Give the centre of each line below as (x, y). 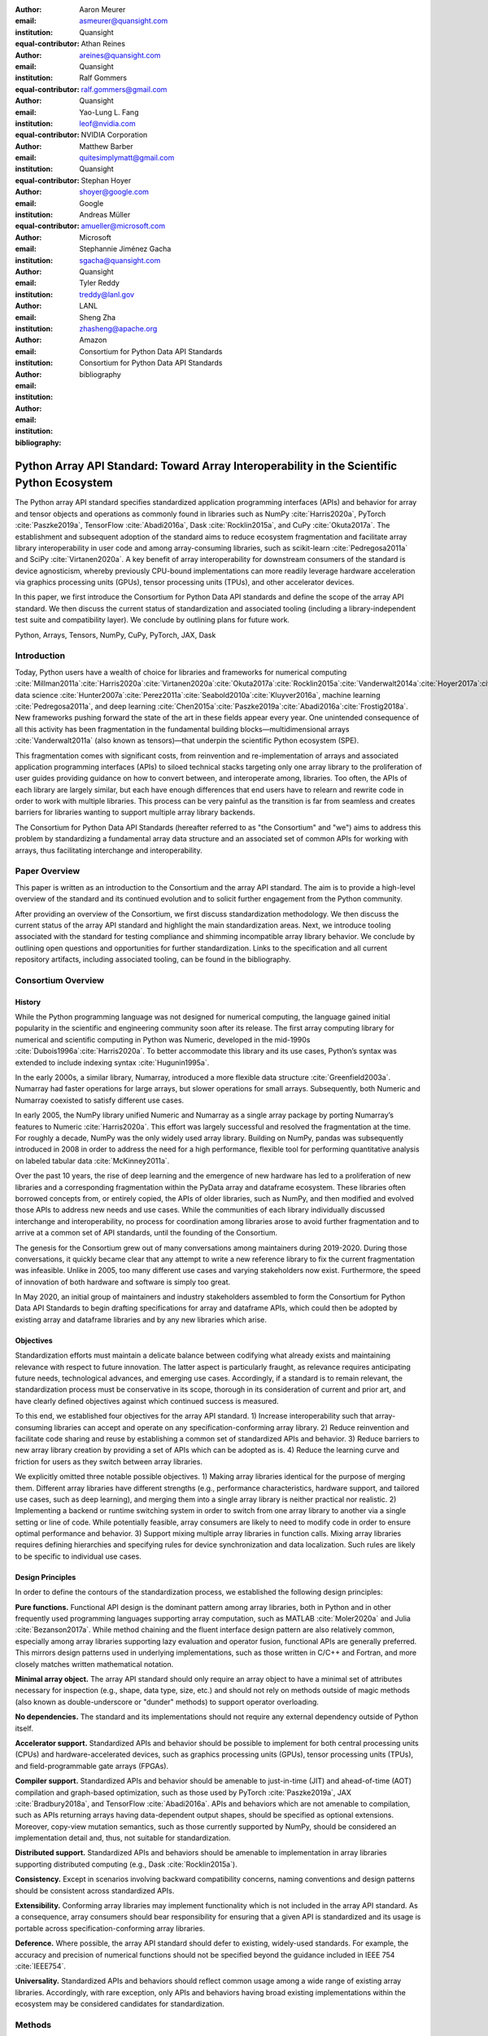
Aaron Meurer (102, 9)
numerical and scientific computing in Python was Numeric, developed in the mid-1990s (163, 1039)
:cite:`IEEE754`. (41, 1966)
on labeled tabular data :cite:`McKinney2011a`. (92, 1161)
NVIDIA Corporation (114, 135)
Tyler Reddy (99, 283)
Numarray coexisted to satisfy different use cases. (100, 1100)
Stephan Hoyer (106, 180)
